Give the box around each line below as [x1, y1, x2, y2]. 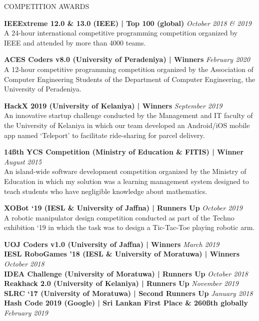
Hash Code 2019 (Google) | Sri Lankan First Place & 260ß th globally [4, 297, 248, 308]
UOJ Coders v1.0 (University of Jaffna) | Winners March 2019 [4, 238, 219, 249]
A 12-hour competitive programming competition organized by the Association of [4, 63, 253, 74]
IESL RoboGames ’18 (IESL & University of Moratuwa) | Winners [4, 248, 240, 259]
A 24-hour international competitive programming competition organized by [4, 27, 237, 38]
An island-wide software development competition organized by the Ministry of [4, 166, 246, 176]
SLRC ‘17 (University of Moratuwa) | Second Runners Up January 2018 [4, 287, 253, 298]
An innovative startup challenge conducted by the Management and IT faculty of [4, 110, 253, 120]
